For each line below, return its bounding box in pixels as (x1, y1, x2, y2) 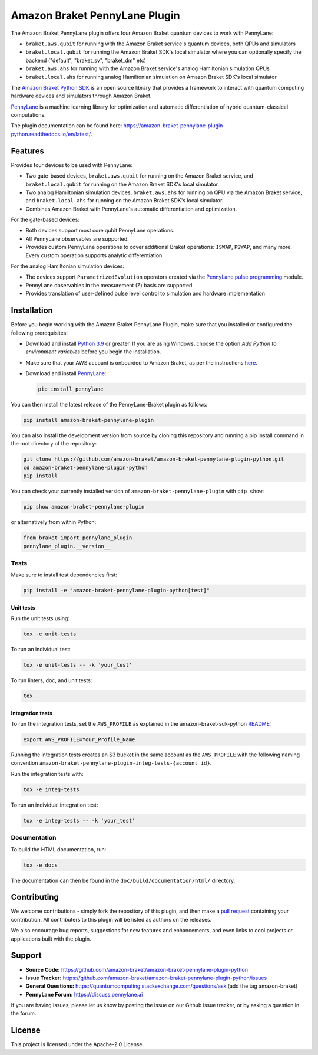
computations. (11, 112, 47, 119)
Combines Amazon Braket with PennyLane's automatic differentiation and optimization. (25, 205, 237, 212)
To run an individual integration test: (11, 801, 98, 808)
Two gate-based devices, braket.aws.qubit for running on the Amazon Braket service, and (25, 172, 253, 179)
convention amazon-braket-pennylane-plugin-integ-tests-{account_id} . (11, 759, 212, 766)
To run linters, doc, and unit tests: (11, 677, 92, 684)
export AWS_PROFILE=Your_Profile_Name (23, 736, 135, 743)
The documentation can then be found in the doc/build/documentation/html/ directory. (11, 877, 236, 884)
